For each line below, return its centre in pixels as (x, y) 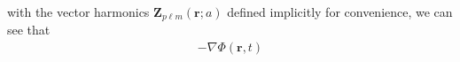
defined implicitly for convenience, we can (340, 12)
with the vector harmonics (78, 12)
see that (29, 30)
